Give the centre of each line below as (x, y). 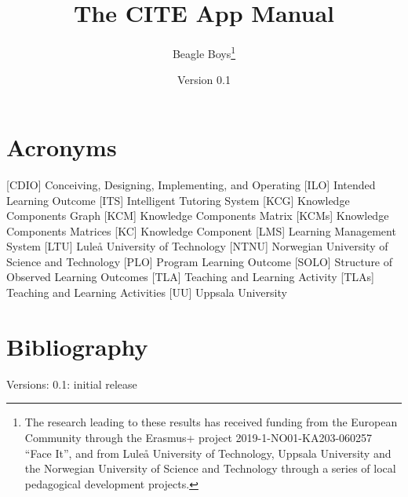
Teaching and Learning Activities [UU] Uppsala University (147, 292)
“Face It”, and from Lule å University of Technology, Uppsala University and (208, 453)
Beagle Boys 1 (204, 52)
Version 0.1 (204, 80)
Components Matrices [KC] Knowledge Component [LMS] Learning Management (201, 230)
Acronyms (62, 146)
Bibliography (77, 346)
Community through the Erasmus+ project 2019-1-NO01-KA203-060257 (199, 437)
